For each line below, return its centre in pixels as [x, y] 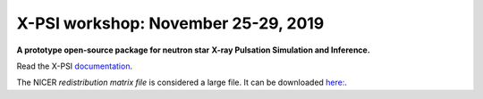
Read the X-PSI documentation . [75, 66]
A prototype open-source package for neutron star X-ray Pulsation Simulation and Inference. [193, 50]
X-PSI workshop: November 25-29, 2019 [170, 23]
